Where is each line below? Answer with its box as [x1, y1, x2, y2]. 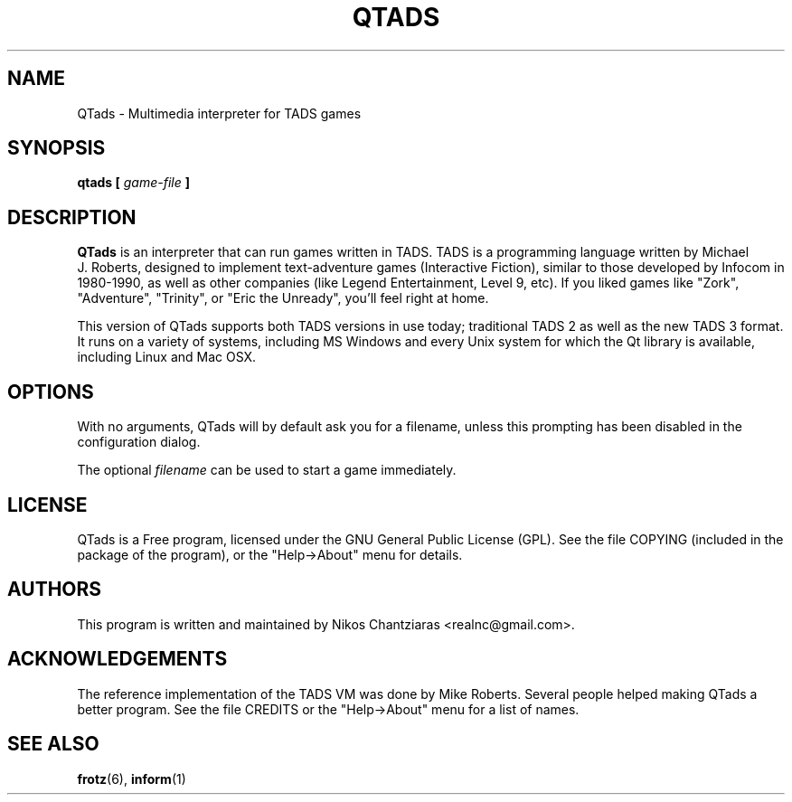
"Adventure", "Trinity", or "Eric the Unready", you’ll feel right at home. [77, 290, 489, 307]
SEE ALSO [7, 732, 99, 756]
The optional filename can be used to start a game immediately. [77, 462, 457, 478]
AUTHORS [7, 578, 102, 601]
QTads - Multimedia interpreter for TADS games [77, 105, 362, 121]
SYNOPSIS [7, 137, 106, 160]
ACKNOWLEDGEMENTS [7, 647, 228, 671]
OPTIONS [7, 380, 94, 403]
